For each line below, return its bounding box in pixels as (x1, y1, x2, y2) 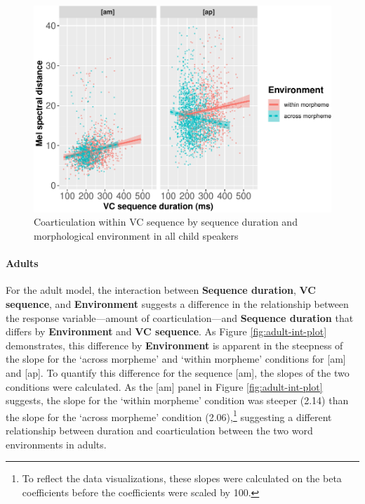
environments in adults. (6, 437, 107, 451)
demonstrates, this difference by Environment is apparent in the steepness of (6, 337, 343, 352)
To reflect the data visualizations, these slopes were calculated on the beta (22, 471, 342, 486)
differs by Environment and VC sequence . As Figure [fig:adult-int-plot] (6, 324, 327, 339)
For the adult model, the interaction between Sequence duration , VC (6, 283, 316, 297)
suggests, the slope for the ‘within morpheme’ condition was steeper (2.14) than (6, 393, 349, 408)
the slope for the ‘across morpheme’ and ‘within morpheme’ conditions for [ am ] (6, 351, 346, 366)
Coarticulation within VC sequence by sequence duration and (34, 214, 298, 229)
